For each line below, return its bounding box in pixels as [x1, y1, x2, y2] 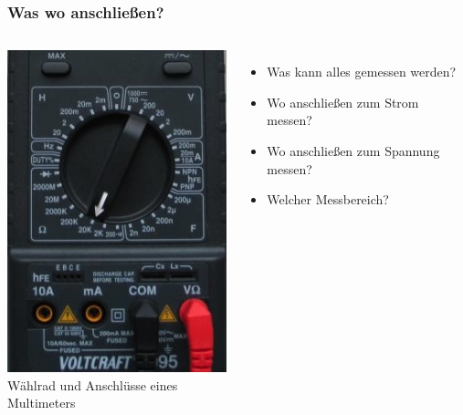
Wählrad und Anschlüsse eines [7, 375, 178, 394]
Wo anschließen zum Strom [267, 92, 419, 111]
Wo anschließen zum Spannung [267, 141, 440, 160]
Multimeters [7, 393, 76, 412]
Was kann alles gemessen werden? [267, 62, 457, 81]
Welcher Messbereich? [267, 190, 389, 209]
